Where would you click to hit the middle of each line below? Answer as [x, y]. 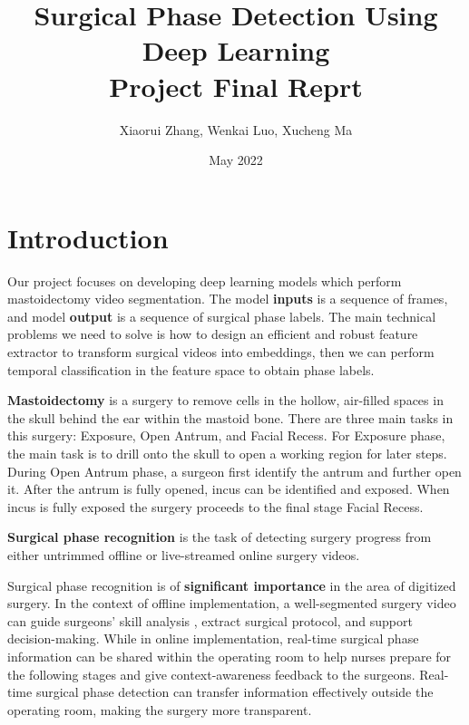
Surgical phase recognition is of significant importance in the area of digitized [232, 585]
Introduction [88, 237]
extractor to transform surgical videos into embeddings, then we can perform [221, 352]
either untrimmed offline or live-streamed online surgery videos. [184, 554]
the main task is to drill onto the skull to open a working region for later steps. [227, 453]
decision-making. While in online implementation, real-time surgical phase [213, 638]
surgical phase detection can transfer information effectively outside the [234, 692]
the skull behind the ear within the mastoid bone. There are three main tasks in [230, 417]
